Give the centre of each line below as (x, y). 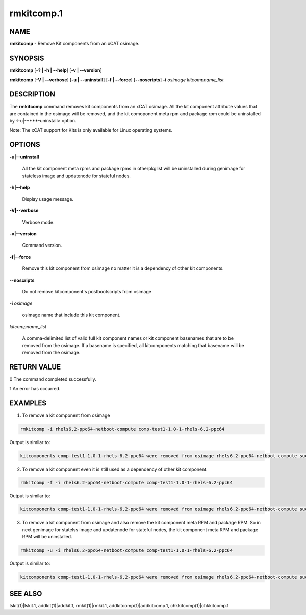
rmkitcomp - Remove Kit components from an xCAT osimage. (74, 44)
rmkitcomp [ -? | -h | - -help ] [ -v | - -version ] (56, 70)
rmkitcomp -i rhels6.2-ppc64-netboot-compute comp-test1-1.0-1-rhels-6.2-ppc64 (122, 429)
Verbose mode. (38, 222)
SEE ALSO (26, 593)
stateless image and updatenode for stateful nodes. (76, 176)
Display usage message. (48, 199)
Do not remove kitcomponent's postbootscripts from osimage (87, 292)
